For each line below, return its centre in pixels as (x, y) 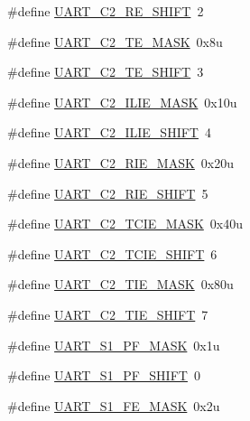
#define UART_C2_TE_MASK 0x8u (115, 41)
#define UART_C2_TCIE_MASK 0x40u (125, 224)
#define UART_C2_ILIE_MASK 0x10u (122, 102)
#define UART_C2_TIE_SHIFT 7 (108, 314)
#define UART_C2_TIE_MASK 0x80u (120, 284)
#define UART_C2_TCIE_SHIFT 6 (112, 253)
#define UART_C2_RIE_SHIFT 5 (108, 193)
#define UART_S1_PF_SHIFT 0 (104, 375)
